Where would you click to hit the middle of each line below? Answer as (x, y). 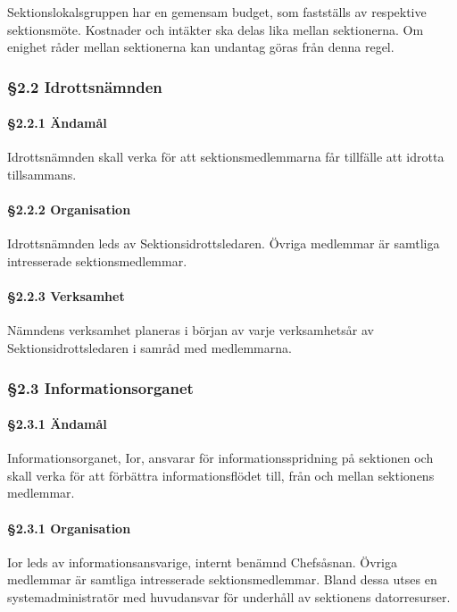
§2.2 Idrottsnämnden (85, 86)
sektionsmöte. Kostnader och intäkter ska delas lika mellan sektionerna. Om (216, 29)
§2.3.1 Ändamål (57, 424)
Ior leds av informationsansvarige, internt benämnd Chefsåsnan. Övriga (202, 562)
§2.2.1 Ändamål (57, 123)
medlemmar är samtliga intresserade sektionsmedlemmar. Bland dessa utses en (222, 579)
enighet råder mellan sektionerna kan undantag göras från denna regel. (201, 47)
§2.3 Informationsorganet (100, 387)
